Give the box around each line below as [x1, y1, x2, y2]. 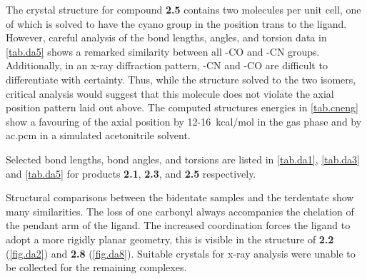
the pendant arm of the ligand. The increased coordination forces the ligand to [6, 218, 351, 233]
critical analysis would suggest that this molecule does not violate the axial [6, 86, 334, 101]
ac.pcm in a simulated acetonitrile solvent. [6, 128, 191, 143]
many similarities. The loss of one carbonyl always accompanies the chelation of [6, 203, 354, 218]
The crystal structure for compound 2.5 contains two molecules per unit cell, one [6, 2, 361, 16]
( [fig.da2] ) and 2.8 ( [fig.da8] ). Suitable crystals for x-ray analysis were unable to [6, 245, 356, 260]
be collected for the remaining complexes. [6, 260, 187, 275]
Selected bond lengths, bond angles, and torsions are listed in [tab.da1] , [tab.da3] [6, 151, 361, 166]
